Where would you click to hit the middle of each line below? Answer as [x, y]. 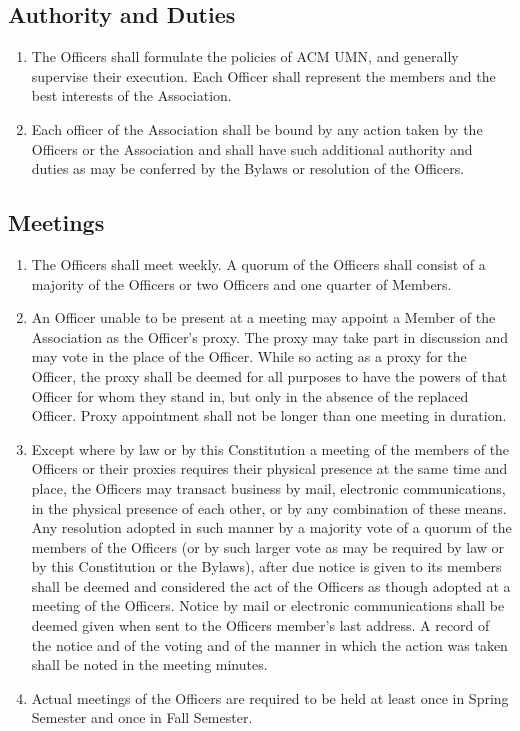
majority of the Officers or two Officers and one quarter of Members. [241, 283]
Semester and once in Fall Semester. [142, 717]
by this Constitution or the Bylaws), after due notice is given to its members [266, 566]
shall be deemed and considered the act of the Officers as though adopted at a [271, 585]
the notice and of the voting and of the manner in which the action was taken [269, 644]
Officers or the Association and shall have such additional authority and [252, 148]
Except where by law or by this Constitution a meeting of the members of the [270, 448]
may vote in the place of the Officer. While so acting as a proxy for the [249, 356]
